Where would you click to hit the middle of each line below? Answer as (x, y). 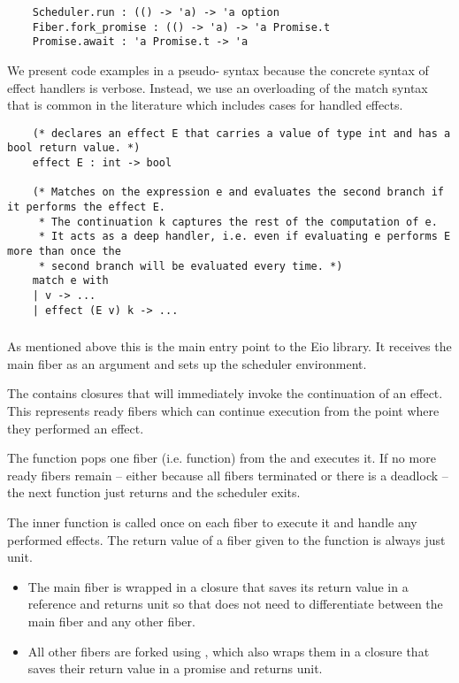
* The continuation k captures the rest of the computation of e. (238, 222)
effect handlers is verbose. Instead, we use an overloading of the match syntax (218, 87)
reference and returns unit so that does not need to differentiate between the (235, 604)
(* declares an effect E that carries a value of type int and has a (241, 133)
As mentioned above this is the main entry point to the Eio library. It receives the (229, 346)
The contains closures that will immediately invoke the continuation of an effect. (225, 393)
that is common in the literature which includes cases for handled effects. (205, 105)
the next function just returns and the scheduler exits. (154, 492)
